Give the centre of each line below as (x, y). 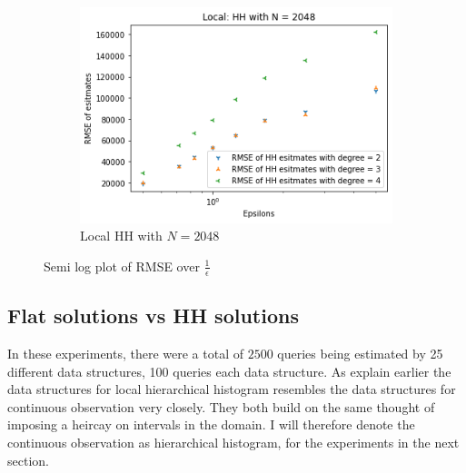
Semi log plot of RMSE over (122, 266)
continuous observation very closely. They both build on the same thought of (221, 406)
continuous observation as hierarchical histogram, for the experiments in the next (233, 442)
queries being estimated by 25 (360, 353)
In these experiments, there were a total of (126, 353)
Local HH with (121, 236)
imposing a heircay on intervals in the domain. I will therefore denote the (211, 424)
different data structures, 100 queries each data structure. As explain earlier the (229, 371)
